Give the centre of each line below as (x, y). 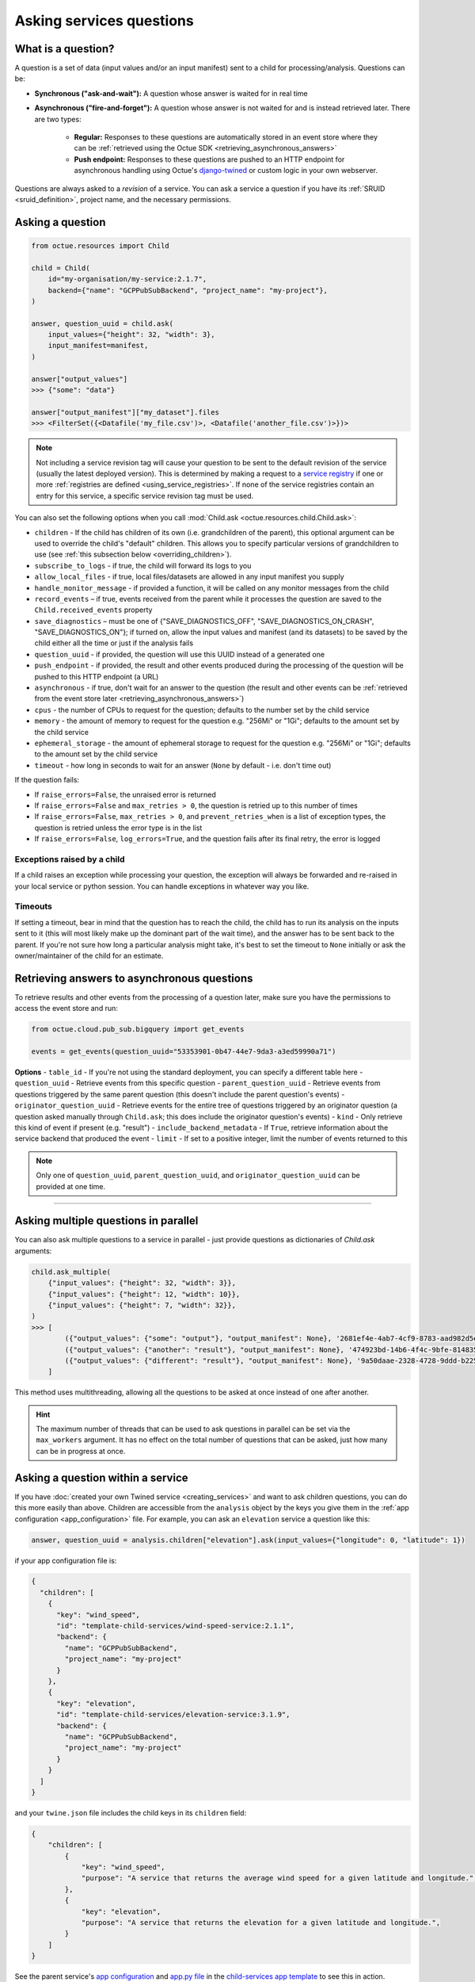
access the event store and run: (66, 1008)
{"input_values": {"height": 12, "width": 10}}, (144, 1294)
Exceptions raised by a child (70, 859)
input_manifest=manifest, (98, 346)
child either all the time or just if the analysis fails (114, 643)
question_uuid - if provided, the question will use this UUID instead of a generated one (179, 654)
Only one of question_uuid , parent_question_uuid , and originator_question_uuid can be (198, 1175)
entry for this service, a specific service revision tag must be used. (145, 495)
